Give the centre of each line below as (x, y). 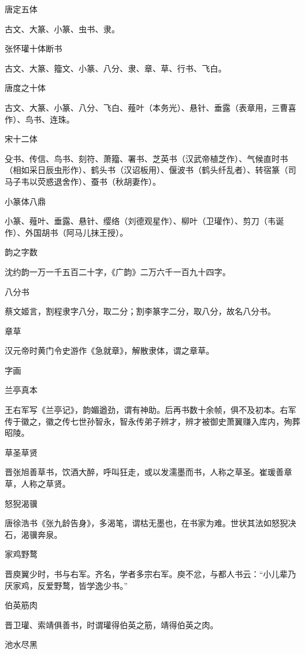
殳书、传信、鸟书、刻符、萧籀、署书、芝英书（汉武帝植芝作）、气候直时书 (146, 158)
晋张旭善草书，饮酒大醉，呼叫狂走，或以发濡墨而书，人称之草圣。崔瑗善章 (148, 472)
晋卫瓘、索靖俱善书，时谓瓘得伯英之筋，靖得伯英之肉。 (111, 624)
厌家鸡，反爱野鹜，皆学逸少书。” (66, 585)
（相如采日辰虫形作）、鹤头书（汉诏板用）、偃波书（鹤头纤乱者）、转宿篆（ (146, 170)
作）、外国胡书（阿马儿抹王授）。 (66, 232)
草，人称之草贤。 (38, 484)
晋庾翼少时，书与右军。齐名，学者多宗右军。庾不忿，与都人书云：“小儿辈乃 (150, 574)
